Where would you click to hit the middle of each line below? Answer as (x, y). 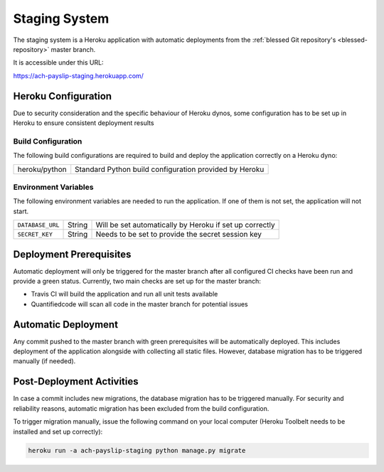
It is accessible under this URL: (58, 63)
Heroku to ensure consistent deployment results (84, 123)
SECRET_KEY (35, 234)
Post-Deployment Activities (76, 381)
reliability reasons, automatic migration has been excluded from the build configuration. (141, 408)
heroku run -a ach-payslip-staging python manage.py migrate (137, 450)
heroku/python (42, 169)
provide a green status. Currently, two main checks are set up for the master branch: (137, 281)
